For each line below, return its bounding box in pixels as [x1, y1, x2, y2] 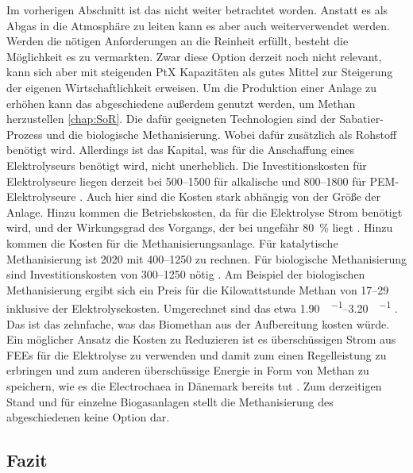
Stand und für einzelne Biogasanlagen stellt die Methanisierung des [6, 393, 334, 410]
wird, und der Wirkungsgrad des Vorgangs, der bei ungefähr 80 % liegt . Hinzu [6, 219, 393, 236]
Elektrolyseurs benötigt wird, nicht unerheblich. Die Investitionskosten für [6, 156, 367, 173]
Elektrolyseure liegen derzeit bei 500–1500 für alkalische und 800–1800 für [6, 172, 366, 189]
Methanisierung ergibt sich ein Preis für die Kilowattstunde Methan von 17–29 [6, 281, 389, 298]
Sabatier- [339, 110, 384, 127]
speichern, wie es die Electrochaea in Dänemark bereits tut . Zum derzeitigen [6, 377, 382, 394]
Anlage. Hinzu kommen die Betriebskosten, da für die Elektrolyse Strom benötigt [6, 203, 403, 220]
